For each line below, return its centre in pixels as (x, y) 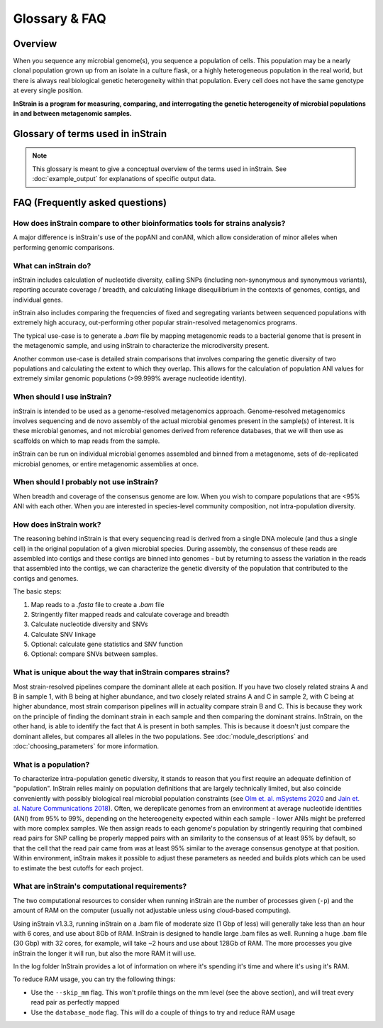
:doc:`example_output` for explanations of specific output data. (124, 179)
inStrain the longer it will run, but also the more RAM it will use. (105, 953)
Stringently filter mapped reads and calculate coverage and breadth (130, 614)
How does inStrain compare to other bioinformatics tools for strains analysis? (149, 223)
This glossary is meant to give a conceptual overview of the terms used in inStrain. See (160, 169)
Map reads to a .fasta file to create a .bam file (98, 604)
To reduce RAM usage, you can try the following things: (94, 979)
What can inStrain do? (52, 266)
